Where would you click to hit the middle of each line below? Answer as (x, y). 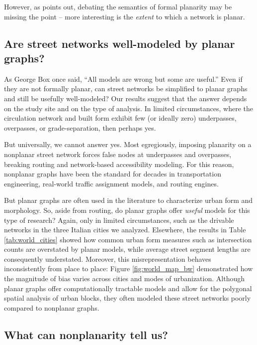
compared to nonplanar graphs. (52, 307)
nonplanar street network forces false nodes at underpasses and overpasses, (118, 154)
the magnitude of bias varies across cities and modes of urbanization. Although (124, 278)
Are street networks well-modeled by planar (120, 43)
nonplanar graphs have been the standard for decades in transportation (113, 174)
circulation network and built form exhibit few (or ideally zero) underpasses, (120, 118)
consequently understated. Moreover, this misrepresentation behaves (108, 259)
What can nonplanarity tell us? (86, 334)
